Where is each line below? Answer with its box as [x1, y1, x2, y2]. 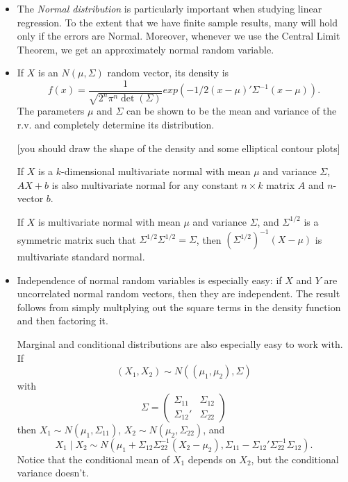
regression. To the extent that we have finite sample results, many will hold [17, 15, 338, 29]
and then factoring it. [17, 313, 108, 328]
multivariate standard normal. [17, 249, 145, 264]
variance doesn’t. [17, 465, 89, 480]
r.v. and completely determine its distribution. [17, 117, 215, 132]
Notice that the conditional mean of [17, 451, 170, 466]
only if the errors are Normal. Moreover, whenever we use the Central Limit [17, 28, 340, 43]
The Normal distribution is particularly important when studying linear [17, 1, 322, 15]
